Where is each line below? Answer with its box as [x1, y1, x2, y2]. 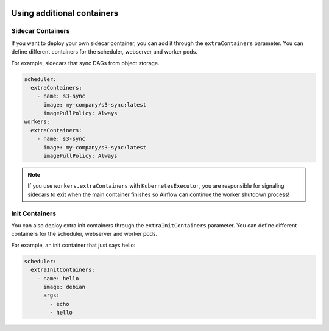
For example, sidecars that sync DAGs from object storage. [11, 59, 160, 66]
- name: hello [37, 275, 79, 282]
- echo [49, 301, 69, 307]
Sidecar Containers [11, 27, 70, 35]
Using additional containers [11, 8, 119, 18]
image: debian [43, 283, 85, 290]
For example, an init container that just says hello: [11, 241, 136, 249]
